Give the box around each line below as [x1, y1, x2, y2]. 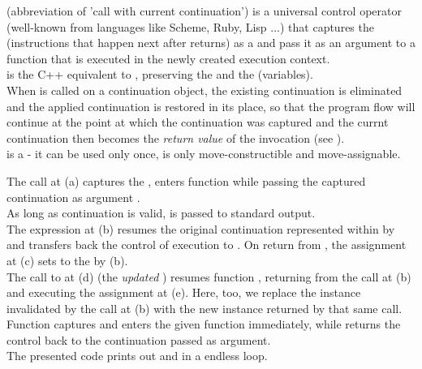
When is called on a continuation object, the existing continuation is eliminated [6, 81, 403, 98]
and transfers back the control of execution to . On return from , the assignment [6, 236, 407, 253]
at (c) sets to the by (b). [6, 251, 128, 268]
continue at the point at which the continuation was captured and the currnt [6, 114, 389, 131]
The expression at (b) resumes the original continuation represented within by [6, 220, 395, 237]
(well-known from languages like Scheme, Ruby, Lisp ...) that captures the [6, 18, 374, 35]
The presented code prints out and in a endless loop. [6, 347, 268, 364]
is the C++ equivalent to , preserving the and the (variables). [6, 66, 313, 83]
